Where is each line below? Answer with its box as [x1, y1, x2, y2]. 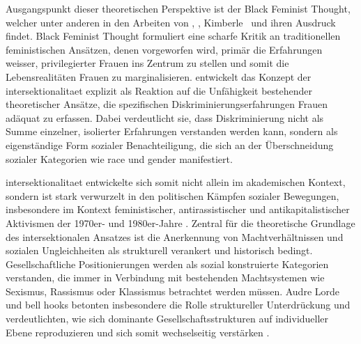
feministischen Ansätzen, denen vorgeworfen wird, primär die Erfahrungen [6, 42, 323, 56]
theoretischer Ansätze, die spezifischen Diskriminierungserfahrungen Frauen [6, 97, 328, 111]
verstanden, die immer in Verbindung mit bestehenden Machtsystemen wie [6, 270, 325, 285]
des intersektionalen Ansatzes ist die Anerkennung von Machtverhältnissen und [6, 229, 344, 244]
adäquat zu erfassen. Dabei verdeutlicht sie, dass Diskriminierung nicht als [6, 110, 324, 125]
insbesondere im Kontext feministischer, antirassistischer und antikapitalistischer [6, 202, 350, 217]
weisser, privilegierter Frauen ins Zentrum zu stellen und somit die [6, 56, 289, 70]
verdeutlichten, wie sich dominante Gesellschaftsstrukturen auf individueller [6, 311, 329, 326]
